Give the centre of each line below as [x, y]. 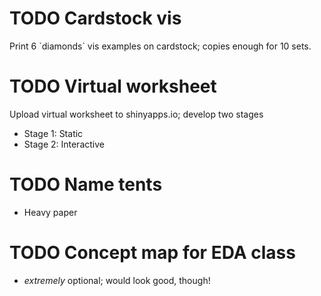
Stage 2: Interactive [64, 144]
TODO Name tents [86, 184]
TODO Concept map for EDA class [152, 253]
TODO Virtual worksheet [113, 86]
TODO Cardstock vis [95, 18]
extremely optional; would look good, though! [117, 280]
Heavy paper [50, 212]
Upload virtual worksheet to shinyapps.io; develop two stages [136, 114]
